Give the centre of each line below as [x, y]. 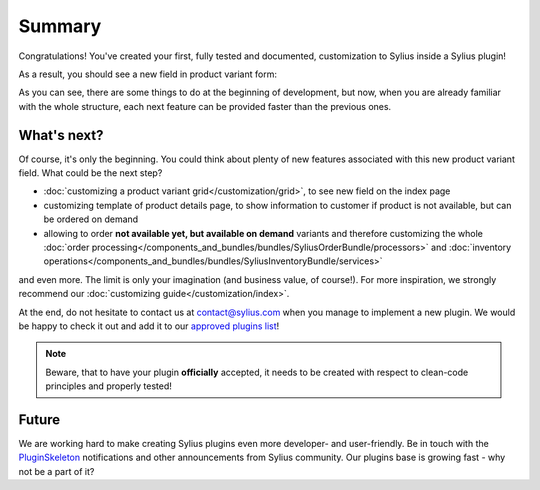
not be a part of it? [56, 471]
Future [39, 419]
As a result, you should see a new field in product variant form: [147, 74]
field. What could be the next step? [90, 173]
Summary [60, 26]
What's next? [61, 135]
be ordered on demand [91, 219]
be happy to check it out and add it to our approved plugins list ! [149, 326]
